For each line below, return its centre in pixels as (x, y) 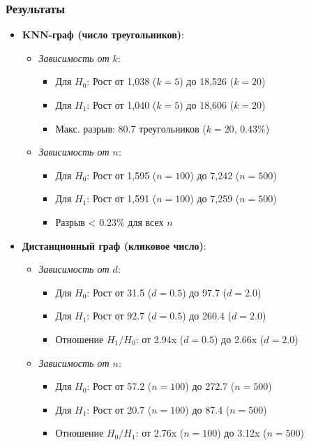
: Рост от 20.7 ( (119, 409)
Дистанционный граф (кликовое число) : (114, 245)
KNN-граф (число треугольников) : (103, 35)
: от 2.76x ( (160, 433)
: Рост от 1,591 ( (122, 198)
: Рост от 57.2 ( (119, 386)
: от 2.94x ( (160, 339)
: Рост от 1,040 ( (122, 105)
